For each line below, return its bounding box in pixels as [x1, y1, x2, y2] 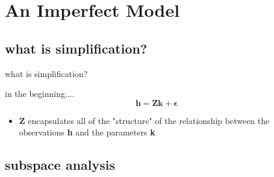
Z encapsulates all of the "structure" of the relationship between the [19, 114, 270, 126]
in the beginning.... [5, 87, 75, 100]
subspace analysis [5, 155, 116, 174]
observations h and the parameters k [19, 126, 155, 138]
